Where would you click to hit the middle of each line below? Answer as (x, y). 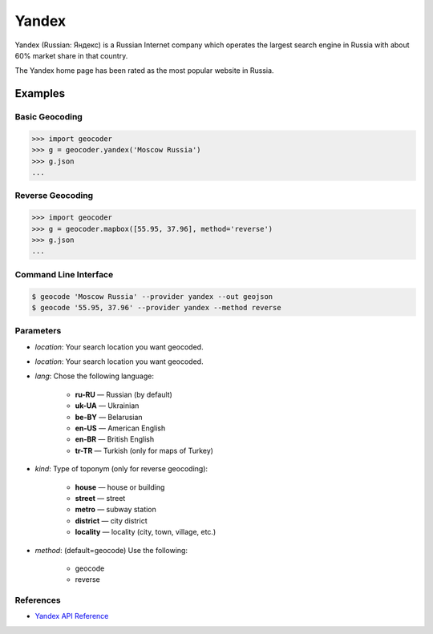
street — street (100, 498)
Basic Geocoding (49, 117)
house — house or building (120, 487)
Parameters (38, 331)
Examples (40, 93)
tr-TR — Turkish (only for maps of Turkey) (144, 450)
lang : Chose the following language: (94, 376)
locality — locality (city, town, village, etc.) (146, 532)
